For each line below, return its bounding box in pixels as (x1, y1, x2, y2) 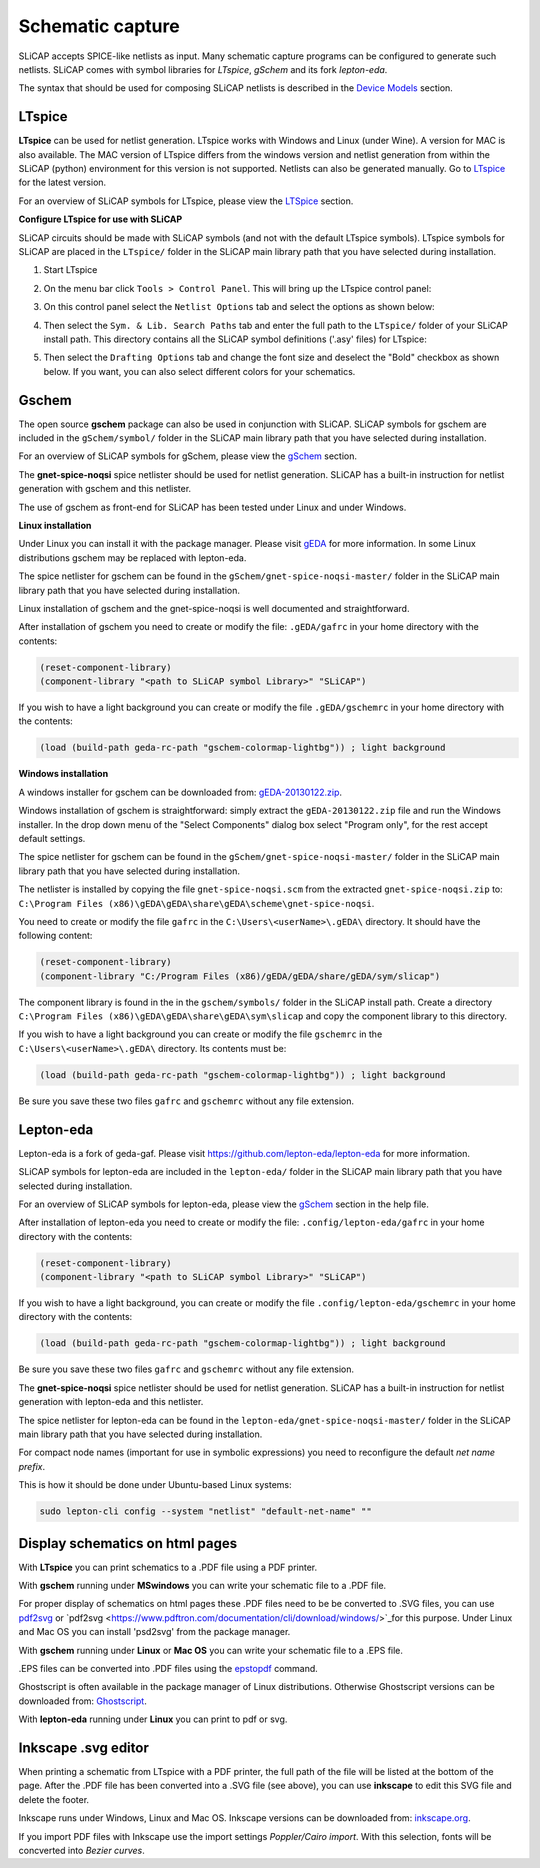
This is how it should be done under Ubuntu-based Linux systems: (18, 1479, 292, 1491)
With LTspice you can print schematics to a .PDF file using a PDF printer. (18, 1561, 318, 1573)
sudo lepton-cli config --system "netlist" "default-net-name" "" (39, 1506, 372, 1517)
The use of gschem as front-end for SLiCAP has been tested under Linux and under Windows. (18, 501, 407, 513)
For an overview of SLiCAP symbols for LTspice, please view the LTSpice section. (18, 195, 354, 207)
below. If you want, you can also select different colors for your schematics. (43, 365, 356, 377)
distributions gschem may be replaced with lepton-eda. (18, 551, 247, 564)
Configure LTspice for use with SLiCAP (18, 213, 183, 225)
